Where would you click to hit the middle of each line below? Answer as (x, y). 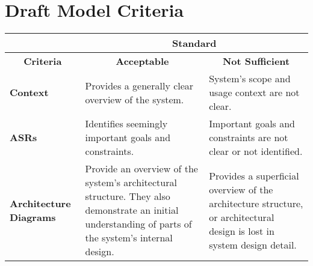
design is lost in (242, 231)
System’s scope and (250, 79)
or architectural (242, 217)
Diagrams (33, 217)
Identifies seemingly (126, 124)
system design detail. (253, 244)
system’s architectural (131, 183)
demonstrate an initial (132, 210)
